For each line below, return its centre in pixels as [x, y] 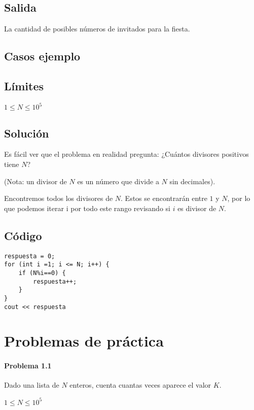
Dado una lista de [32, 385]
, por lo [239, 198]
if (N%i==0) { [42, 273]
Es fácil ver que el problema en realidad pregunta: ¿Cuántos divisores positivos [126, 154]
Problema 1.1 [28, 366]
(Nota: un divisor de [35, 181]
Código [23, 235]
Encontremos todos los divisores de [59, 198]
